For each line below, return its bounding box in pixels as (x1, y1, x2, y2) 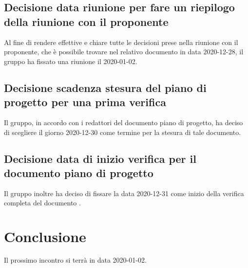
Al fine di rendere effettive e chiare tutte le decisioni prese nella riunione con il (4, 37, 238, 47)
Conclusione (4, 226, 86, 246)
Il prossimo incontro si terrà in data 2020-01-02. (4, 255, 147, 265)
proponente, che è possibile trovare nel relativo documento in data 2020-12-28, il (4, 46, 244, 57)
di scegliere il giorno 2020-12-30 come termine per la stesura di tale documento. (4, 127, 241, 137)
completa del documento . (4, 198, 81, 208)
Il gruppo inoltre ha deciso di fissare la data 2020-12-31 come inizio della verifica (4, 188, 244, 198)
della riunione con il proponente (4, 14, 169, 29)
